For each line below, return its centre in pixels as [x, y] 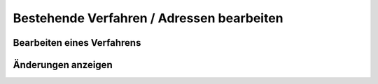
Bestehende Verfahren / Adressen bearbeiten [148, 18]
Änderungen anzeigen [63, 65]
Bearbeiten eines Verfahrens [77, 43]
